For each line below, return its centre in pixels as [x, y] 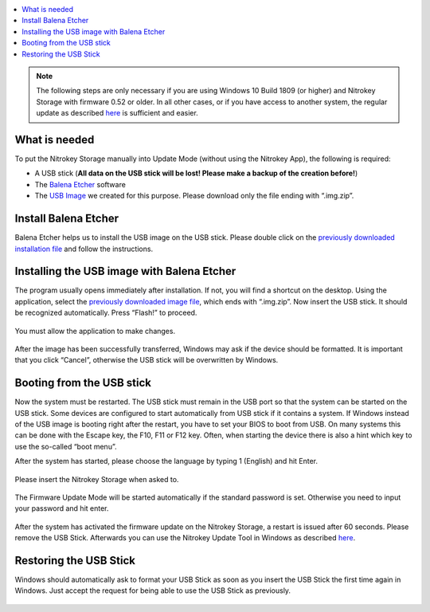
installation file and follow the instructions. [84, 249]
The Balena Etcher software [80, 184]
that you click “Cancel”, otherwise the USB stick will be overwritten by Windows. [147, 360]
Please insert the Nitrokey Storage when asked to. [97, 479]
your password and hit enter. [62, 508]
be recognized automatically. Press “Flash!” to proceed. [106, 313]
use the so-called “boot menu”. [66, 446]
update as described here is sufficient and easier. [117, 113]
